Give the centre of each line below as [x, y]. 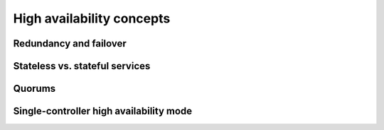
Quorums [34, 89]
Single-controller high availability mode [103, 111]
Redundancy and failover [70, 43]
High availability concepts [92, 18]
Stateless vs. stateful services [82, 66]
